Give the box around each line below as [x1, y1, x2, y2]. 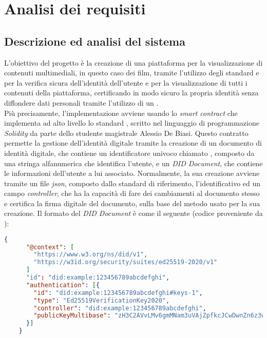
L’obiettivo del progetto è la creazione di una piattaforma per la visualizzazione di [4, 57, 263, 68]
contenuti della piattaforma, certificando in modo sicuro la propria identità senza [4, 87, 259, 98]
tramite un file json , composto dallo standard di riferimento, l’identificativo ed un [4, 177, 261, 188]
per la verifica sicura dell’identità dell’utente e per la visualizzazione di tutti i [4, 77, 247, 88]
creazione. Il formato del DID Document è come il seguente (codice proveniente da [4, 208, 263, 218]
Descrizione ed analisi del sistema [4, 33, 185, 49]
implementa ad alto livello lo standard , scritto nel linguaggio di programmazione [4, 117, 259, 128]
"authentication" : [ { [26, 281, 100, 289]
